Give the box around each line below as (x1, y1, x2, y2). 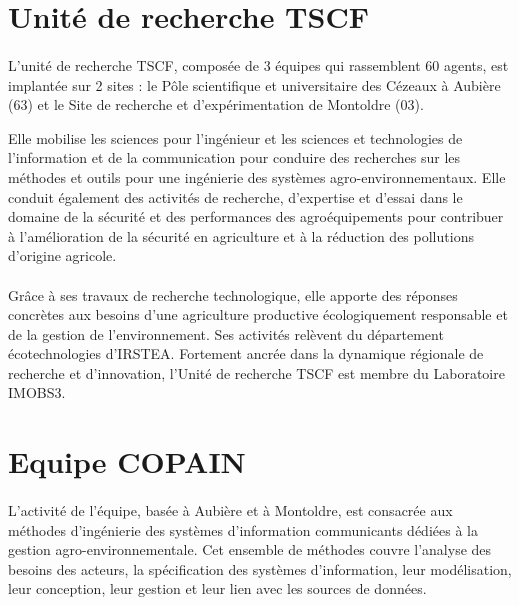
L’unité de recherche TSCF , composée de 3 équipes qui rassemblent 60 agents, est (8, 54, 509, 75)
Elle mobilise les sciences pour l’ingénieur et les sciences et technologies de (8, 127, 463, 148)
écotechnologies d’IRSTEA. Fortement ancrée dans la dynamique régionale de (8, 343, 484, 364)
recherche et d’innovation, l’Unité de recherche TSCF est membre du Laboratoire (8, 362, 505, 383)
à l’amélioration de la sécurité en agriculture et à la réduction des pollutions (8, 225, 474, 246)
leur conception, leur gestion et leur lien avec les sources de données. (8, 578, 427, 599)
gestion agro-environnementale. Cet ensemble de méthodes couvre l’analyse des (8, 539, 492, 560)
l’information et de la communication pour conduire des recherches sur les (8, 147, 461, 168)
